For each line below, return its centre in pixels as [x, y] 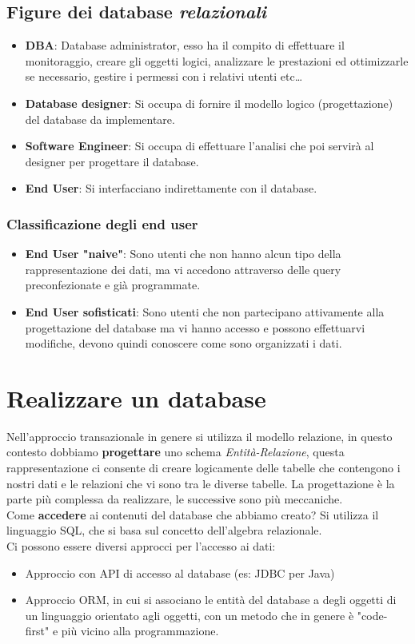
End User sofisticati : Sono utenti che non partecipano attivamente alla [205, 311]
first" [37, 631]
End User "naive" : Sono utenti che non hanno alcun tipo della [183, 254]
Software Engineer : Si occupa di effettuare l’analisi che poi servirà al [200, 146]
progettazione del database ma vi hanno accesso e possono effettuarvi [195, 327]
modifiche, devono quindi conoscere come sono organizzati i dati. [184, 343]
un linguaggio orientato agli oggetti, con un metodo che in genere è [190, 615]
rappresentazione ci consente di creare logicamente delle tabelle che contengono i [204, 468]
